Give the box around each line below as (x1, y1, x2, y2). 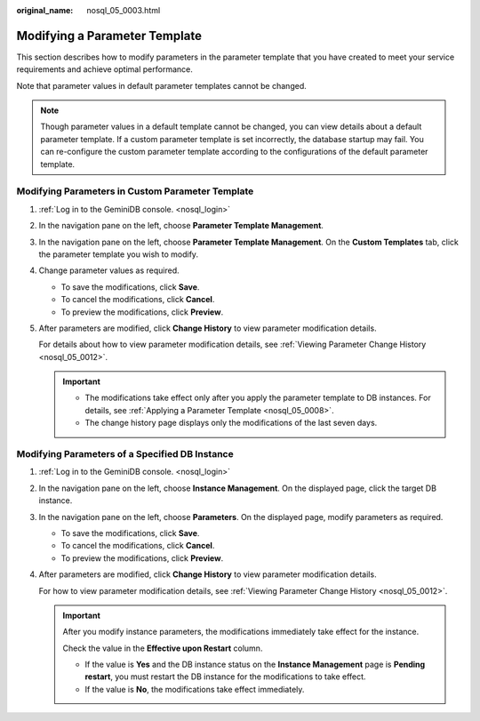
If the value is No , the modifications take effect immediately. (84, 684, 305, 694)
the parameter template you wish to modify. (38, 249, 199, 260)
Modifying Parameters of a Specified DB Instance (16, 448, 235, 461)
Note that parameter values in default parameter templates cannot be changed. (16, 80, 307, 91)
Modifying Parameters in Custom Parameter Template (16, 185, 254, 197)
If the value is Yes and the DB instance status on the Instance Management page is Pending (84, 659, 426, 670)
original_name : (16, 5, 74, 15)
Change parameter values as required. (38, 265, 180, 276)
